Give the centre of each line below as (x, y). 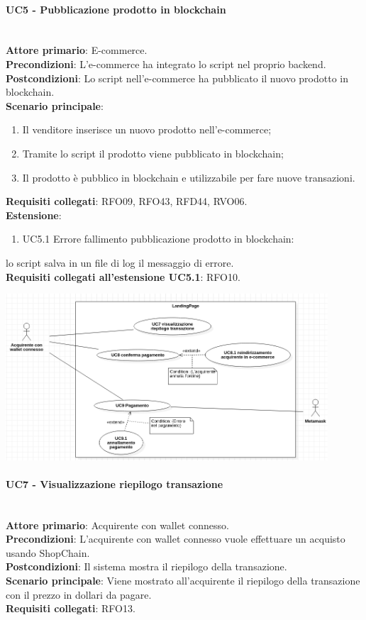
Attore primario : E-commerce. (77, 50)
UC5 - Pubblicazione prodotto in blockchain (116, 9)
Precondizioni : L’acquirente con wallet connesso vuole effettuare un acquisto (176, 539)
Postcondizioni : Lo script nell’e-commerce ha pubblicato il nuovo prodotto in (177, 78)
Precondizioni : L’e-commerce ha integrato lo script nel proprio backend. (166, 63)
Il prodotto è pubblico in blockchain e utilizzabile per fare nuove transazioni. (189, 177)
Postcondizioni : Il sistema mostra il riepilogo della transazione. (146, 566)
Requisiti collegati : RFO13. (71, 608)
